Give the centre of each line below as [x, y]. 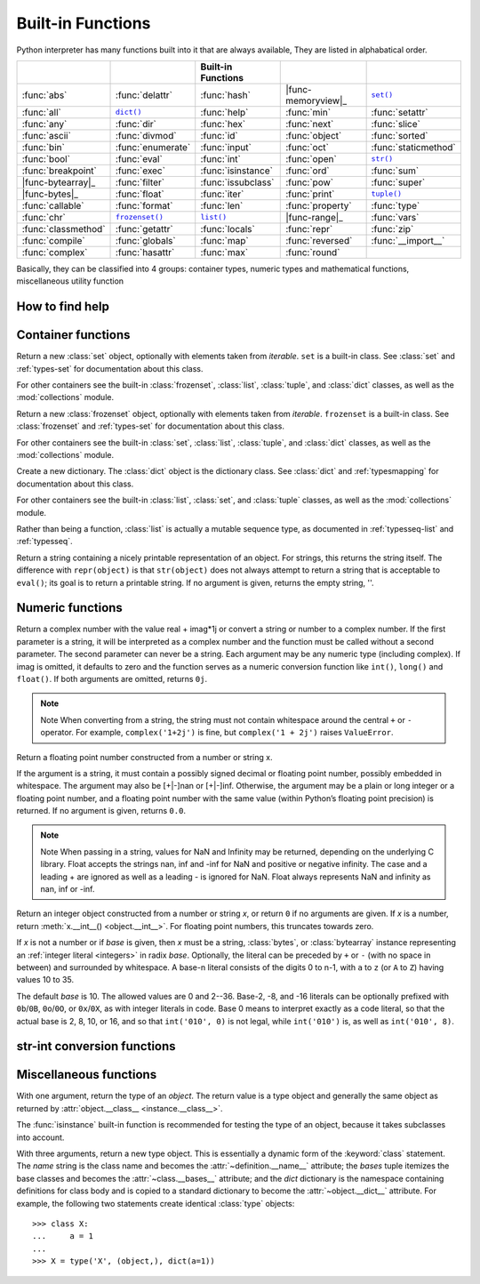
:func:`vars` [395, 217]
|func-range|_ [315, 217]
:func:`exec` [141, 171]
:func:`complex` [55, 252]
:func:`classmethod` [64, 229]
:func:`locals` [228, 229]
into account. [40, 1137]
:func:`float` [140, 194]
